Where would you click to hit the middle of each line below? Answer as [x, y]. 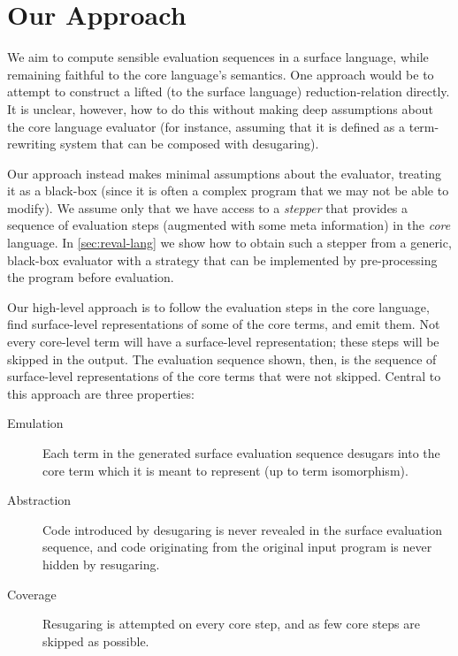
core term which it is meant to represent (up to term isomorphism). [225, 470]
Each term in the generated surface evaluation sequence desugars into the [241, 453]
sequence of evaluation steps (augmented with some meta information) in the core [229, 225]
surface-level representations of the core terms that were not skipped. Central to [224, 376]
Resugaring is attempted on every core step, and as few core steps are [231, 624]
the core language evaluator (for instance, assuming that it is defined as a [206, 126]
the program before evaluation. [91, 277]
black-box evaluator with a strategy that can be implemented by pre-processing [222, 259]
